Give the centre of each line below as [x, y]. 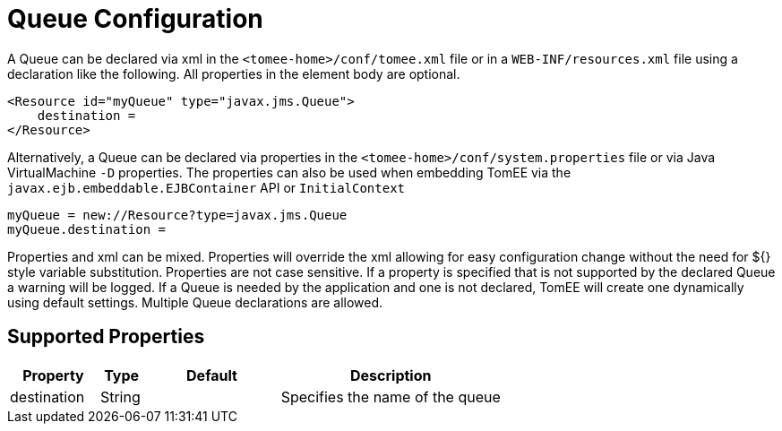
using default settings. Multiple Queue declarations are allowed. [195, 302]
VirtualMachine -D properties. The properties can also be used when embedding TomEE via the [289, 172]
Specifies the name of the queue [391, 397]
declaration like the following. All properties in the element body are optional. [234, 73]
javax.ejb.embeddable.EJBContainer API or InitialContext [206, 187]
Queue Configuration [135, 19]
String [120, 397]
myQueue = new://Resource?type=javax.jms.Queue [177, 215]
